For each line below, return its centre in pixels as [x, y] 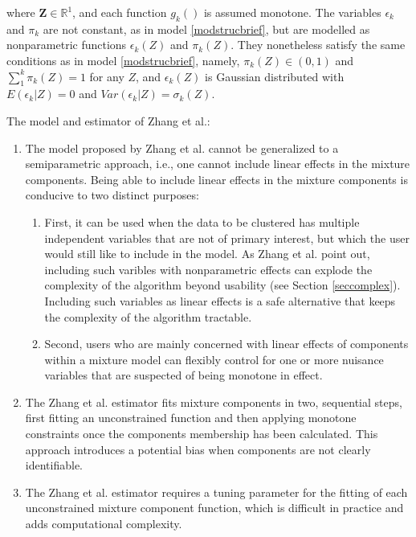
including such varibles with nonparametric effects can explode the [208, 269]
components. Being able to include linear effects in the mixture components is [216, 179]
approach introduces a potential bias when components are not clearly [198, 449]
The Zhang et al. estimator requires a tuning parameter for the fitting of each [216, 492]
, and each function [120, 12]
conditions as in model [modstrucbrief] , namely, [123, 60]
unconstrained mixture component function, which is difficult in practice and [214, 508]
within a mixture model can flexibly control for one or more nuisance [214, 359]
